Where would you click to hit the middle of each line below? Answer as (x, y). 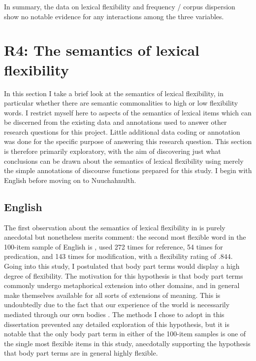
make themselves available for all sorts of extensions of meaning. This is (112, 295)
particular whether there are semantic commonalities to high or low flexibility (121, 103)
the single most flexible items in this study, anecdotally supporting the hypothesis (127, 343)
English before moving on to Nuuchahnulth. (70, 180)
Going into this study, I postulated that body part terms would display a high (122, 266)
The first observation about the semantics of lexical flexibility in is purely (115, 227)
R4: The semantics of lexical (102, 50)
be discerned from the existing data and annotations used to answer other (115, 122)
